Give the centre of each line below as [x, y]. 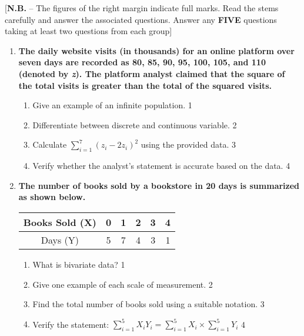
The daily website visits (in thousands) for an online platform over [156, 50]
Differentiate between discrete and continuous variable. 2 [135, 124]
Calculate [50, 144]
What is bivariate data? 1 [79, 264]
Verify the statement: [71, 324]
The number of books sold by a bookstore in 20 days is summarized [159, 185]
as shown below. [52, 197]
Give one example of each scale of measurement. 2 [123, 284]
